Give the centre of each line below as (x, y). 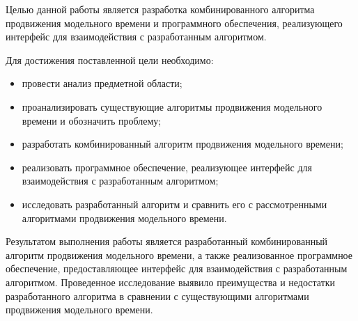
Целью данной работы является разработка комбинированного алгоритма (160, 9)
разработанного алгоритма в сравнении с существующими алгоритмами (157, 296)
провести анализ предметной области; (102, 83)
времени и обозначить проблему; (92, 120)
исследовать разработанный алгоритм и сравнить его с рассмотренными (174, 204)
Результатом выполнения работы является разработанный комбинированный (167, 241)
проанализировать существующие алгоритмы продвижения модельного (172, 106)
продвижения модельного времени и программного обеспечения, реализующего (174, 23)
